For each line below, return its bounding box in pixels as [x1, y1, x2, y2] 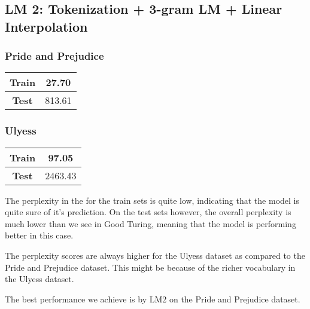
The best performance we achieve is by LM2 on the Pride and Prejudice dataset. [5, 292, 300, 305]
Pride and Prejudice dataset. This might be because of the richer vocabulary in [5, 261, 296, 273]
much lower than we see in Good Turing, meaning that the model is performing [5, 217, 296, 230]
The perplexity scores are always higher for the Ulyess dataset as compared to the [5, 249, 305, 261]
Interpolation [5, 17, 88, 35]
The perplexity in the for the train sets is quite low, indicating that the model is [5, 194, 299, 206]
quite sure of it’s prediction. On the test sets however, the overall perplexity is [5, 206, 291, 218]
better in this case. [5, 229, 74, 241]
